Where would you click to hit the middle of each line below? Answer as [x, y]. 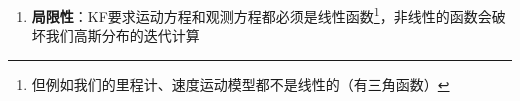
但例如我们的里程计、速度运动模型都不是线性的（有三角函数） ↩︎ [240, 83]
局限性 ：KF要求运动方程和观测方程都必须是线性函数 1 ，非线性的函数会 [261, 14]
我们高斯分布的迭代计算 [122, 35]
